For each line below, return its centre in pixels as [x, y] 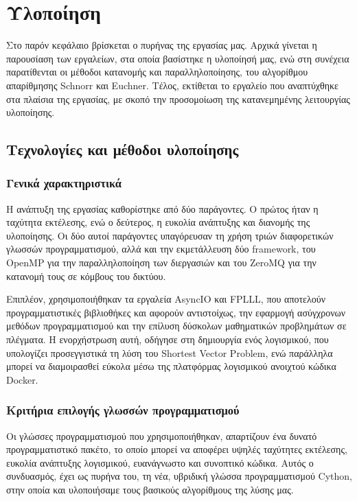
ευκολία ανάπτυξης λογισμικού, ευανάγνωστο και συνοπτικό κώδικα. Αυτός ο [160, 462]
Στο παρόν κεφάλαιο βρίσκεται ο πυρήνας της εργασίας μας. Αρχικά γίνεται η [162, 45]
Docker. [22, 379]
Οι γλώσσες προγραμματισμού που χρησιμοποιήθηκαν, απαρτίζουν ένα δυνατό [162, 435]
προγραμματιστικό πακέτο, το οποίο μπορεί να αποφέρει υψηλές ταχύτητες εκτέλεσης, [177, 449]
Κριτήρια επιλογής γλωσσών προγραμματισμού [123, 410]
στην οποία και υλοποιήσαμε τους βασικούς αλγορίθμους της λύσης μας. [150, 489]
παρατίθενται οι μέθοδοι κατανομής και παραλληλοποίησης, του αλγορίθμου [157, 72]
